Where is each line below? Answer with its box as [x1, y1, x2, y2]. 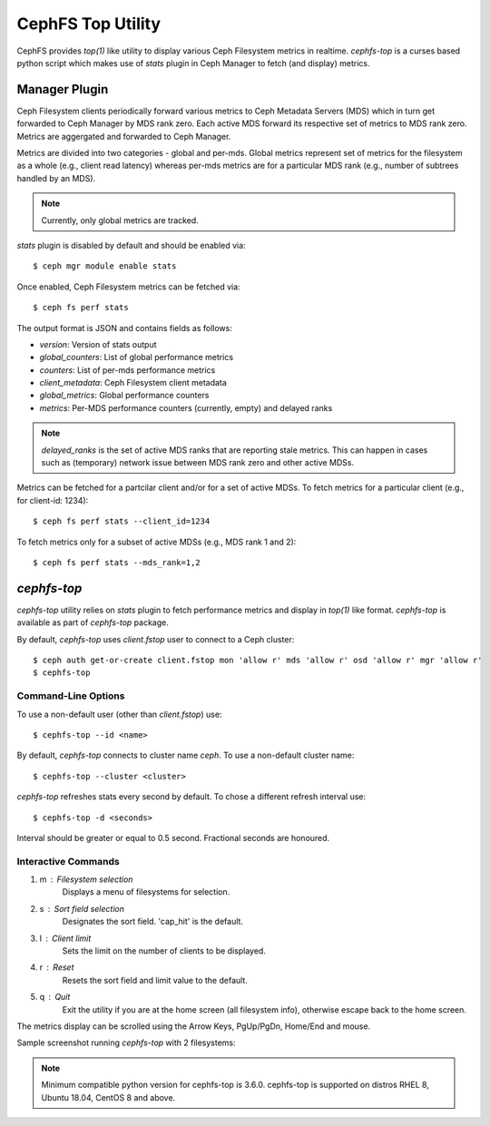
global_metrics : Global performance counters [39, 390, 210, 401]
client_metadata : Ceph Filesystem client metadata [39, 377, 227, 388]
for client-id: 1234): [16, 494, 89, 505]
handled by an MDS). [16, 172, 96, 183]
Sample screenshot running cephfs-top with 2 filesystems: [16, 1037, 236, 1048]
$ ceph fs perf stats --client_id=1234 [33, 516, 211, 526]
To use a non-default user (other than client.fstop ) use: [16, 709, 222, 720]
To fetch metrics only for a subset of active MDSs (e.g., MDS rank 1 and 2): [16, 536, 297, 547]
